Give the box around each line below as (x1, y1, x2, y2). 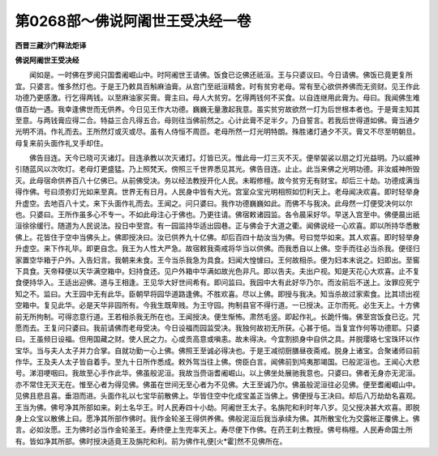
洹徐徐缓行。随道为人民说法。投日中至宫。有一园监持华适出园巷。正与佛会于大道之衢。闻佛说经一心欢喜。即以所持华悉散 (15, 221, 420, 231)
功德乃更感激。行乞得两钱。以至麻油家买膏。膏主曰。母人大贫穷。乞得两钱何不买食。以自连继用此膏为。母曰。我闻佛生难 (15, 93, 420, 103)
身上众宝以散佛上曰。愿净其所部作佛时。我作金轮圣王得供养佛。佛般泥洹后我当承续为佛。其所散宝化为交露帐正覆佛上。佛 (15, 414, 420, 424)
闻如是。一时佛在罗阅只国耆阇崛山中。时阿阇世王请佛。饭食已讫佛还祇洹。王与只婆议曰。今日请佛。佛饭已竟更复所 (28, 70, 413, 80)
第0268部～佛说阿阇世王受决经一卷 (15, 12, 251, 30)
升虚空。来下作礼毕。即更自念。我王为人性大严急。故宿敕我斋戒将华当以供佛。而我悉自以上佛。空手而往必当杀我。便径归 (15, 244, 420, 254)
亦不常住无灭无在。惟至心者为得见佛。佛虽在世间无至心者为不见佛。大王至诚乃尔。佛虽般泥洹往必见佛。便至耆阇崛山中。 (15, 379, 420, 389)
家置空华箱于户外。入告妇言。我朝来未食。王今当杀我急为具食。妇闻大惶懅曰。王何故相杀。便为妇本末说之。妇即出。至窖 (15, 255, 420, 265)
